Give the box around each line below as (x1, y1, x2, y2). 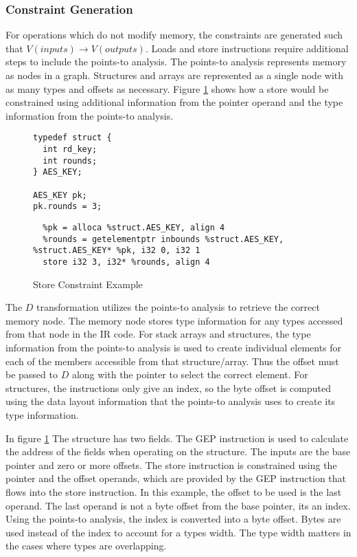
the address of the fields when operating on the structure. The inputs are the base (5, 444, 351, 459)
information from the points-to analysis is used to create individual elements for (5, 340, 342, 354)
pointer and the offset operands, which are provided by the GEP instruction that (5, 471, 347, 485)
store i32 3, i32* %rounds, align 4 (43, 256, 210, 267)
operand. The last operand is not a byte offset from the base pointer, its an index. (5, 498, 351, 512)
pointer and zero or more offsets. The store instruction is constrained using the (5, 457, 337, 472)
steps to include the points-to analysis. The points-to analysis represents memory (5, 54, 347, 69)
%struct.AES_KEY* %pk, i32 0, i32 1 (33, 245, 200, 256)
